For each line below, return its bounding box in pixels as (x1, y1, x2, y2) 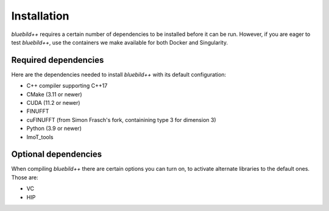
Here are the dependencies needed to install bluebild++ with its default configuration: (11, 71, 227, 78)
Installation (11, 9, 69, 23)
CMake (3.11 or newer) (26, 90, 82, 98)
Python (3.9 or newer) (26, 125, 82, 132)
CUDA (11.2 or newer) (26, 99, 80, 107)
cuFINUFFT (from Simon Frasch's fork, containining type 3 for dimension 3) (26, 116, 216, 123)
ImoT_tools (26, 133, 54, 140)
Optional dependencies (11, 149, 102, 160)
